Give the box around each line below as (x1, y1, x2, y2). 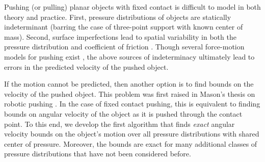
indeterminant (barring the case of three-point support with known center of (4, 21, 243, 32)
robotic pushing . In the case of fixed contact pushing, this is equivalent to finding (4, 98, 260, 109)
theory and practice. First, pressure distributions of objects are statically (4, 11, 231, 22)
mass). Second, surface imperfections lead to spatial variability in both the (4, 31, 236, 42)
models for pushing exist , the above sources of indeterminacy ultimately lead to (4, 51, 255, 62)
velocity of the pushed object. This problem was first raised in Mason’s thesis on (4, 88, 255, 99)
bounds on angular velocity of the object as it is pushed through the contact (4, 108, 243, 119)
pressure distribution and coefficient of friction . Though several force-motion (4, 41, 245, 52)
